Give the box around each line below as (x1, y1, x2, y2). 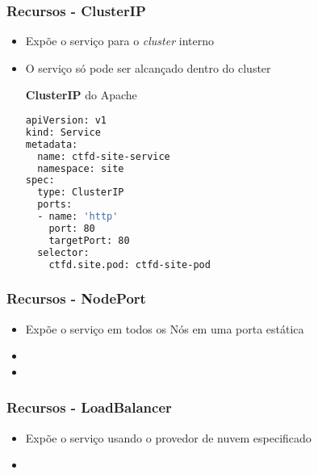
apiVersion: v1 (25, 115, 107, 126)
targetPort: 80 (48, 234, 130, 246)
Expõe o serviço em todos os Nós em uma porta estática (25, 320, 304, 337)
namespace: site (37, 162, 124, 174)
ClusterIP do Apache (25, 86, 137, 103)
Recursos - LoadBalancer (6, 397, 172, 417)
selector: (37, 246, 90, 258)
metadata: (25, 138, 78, 150)
